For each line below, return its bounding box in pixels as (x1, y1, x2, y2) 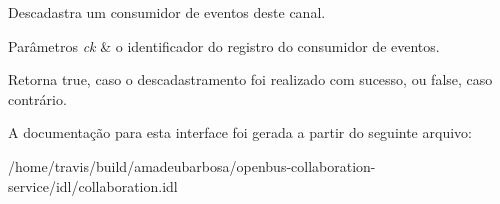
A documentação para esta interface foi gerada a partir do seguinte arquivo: (8, 122, 472, 143)
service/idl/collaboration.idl (8, 175, 178, 196)
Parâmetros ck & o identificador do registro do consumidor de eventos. (8, 35, 440, 56)
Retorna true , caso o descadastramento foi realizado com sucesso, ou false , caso (8, 69, 493, 90)
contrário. (8, 88, 67, 109)
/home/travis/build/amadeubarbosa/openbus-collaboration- (8, 155, 376, 176)
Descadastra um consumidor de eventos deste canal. (8, 2, 326, 22)
